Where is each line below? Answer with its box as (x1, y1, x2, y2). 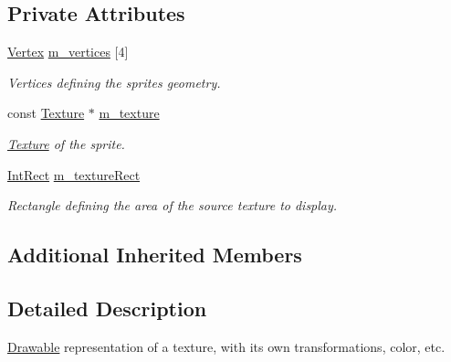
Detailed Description (7, 293, 207, 322)
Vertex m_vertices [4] (7, 42, 129, 61)
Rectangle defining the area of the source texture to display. (7, 196, 338, 215)
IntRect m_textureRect (7, 165, 141, 184)
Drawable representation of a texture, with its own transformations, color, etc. (7, 336, 446, 356)
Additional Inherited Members (7, 240, 302, 269)
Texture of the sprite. (7, 133, 125, 153)
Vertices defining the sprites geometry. (7, 72, 221, 91)
